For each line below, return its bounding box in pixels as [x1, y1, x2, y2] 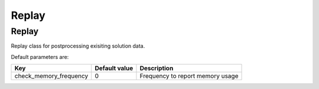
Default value [95, 64, 134, 72]
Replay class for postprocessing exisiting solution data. [11, 42, 145, 50]
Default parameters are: [11, 53, 69, 60]
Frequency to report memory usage [139, 72, 239, 80]
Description [139, 64, 174, 72]
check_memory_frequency [14, 72, 89, 80]
